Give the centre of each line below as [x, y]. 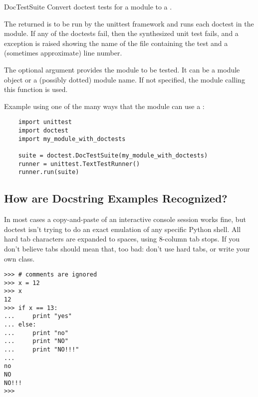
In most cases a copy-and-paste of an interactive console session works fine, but [125, 219]
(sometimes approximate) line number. [63, 53]
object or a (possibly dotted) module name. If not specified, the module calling [125, 79]
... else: [20, 325]
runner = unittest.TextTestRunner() [79, 164]
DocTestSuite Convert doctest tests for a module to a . [88, 6]
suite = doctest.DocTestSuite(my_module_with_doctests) [113, 155]
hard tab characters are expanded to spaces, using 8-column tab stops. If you [122, 239]
